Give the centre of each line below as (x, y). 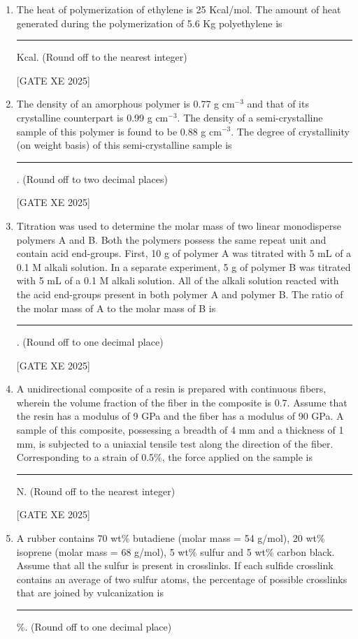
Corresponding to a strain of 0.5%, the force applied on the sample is (164, 457)
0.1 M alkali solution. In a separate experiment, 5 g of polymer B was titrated (184, 266)
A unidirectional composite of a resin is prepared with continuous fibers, (171, 389)
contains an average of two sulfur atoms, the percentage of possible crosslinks (182, 579)
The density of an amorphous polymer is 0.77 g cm (126, 104)
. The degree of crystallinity (290, 131)
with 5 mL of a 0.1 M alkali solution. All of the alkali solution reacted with (178, 280)
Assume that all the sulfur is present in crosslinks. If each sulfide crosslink (175, 565)
